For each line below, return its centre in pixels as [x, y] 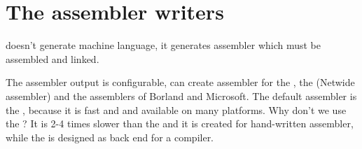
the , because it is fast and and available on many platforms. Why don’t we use [176, 109]
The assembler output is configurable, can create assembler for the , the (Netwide [180, 82]
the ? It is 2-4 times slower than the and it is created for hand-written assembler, [180, 123]
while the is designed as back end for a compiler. [110, 137]
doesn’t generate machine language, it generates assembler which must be [163, 45]
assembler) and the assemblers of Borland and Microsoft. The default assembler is [181, 95]
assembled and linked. [53, 58]
